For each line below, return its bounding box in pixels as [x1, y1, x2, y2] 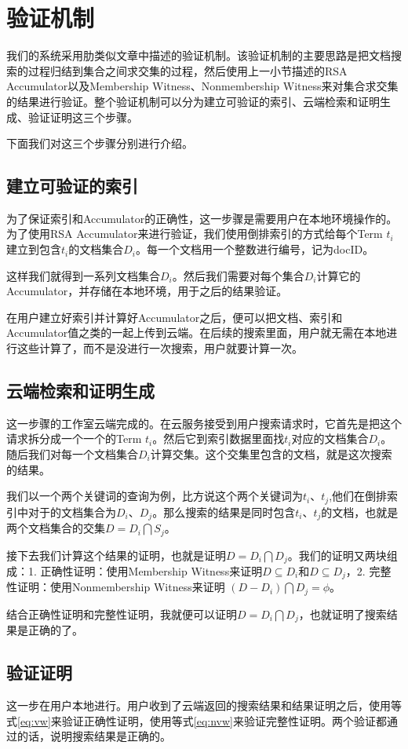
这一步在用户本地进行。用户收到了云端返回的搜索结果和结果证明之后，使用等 [6, 697, 402, 714]
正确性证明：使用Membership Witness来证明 [40, 563, 263, 579]
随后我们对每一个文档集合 [6, 446, 138, 462]
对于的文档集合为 [27, 503, 116, 520]
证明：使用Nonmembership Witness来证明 [16, 579, 225, 595]
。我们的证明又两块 [287, 546, 387, 563]
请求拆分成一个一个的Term [6, 430, 142, 447]
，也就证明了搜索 [298, 605, 387, 622]
